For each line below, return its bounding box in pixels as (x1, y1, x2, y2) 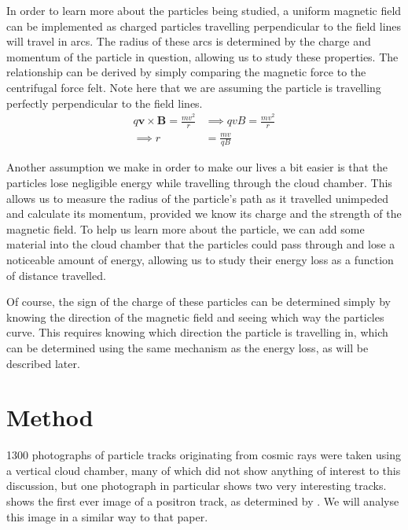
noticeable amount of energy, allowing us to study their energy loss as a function (6, 252, 394, 268)
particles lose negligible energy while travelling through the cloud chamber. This (6, 175, 392, 191)
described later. (6, 355, 80, 371)
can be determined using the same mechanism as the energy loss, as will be (6, 339, 369, 355)
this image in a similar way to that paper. (6, 508, 208, 524)
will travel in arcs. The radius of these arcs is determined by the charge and (6, 33, 371, 50)
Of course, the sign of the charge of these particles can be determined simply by (6, 293, 391, 310)
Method (6, 401, 94, 433)
